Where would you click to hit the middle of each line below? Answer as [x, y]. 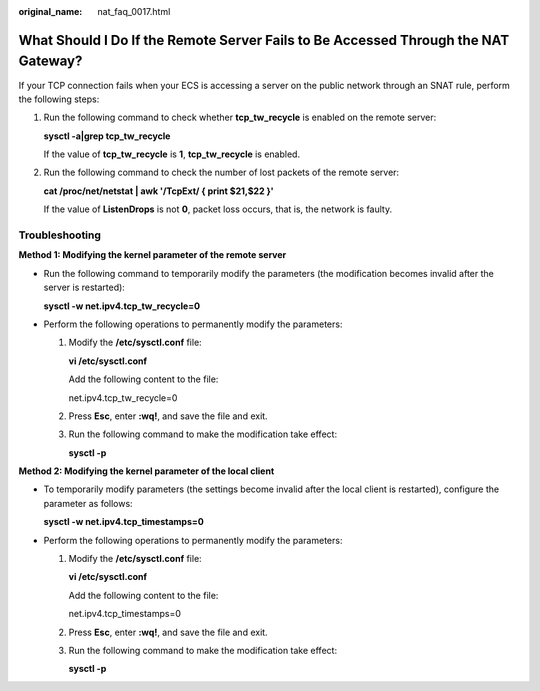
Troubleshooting [60, 235]
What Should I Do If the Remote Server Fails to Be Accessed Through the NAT [264, 40]
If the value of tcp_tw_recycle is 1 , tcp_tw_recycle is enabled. [171, 154]
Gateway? [50, 61]
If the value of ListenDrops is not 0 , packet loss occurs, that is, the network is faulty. [218, 209]
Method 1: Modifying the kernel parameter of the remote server [152, 255]
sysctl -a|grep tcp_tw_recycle [107, 136]
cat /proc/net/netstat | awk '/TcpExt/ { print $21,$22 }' [158, 191]
